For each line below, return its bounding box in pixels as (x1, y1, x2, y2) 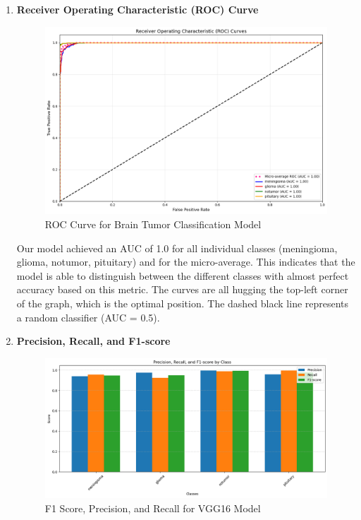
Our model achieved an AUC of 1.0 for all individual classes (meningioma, (16, 240, 338, 255)
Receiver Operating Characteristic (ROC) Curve (16, 2, 259, 16)
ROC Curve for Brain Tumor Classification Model (44, 216, 262, 231)
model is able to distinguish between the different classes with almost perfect (16, 268, 349, 283)
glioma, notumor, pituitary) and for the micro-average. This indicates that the (16, 254, 355, 269)
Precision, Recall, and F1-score (16, 333, 171, 348)
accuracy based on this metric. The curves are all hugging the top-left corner (16, 282, 348, 297)
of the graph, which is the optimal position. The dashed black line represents (16, 295, 349, 310)
